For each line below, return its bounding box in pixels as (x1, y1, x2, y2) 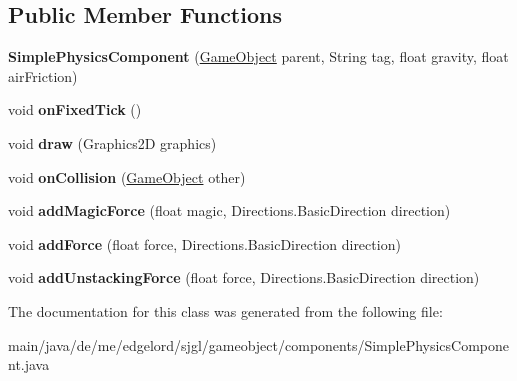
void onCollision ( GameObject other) (8, 166, 246, 187)
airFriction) (8, 65, 78, 86)
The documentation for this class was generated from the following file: (8, 300, 443, 321)
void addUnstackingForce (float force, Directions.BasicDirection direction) (8, 267, 480, 288)
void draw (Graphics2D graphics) (8, 132, 217, 153)
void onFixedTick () (8, 99, 142, 120)
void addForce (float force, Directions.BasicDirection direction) (8, 233, 401, 254)
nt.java (8, 354, 50, 375)
